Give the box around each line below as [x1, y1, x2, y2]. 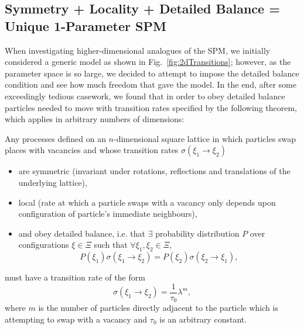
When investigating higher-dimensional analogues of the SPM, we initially [5, 44, 271, 56]
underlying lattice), [18, 176, 87, 188]
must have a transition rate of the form [5, 271, 145, 283]
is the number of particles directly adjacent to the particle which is [38, 302, 278, 314]
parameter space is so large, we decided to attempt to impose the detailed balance [5, 67, 299, 79]
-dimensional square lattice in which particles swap [114, 132, 296, 144]
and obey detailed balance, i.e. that [18, 227, 146, 239]
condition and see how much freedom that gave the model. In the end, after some [5, 78, 296, 91]
